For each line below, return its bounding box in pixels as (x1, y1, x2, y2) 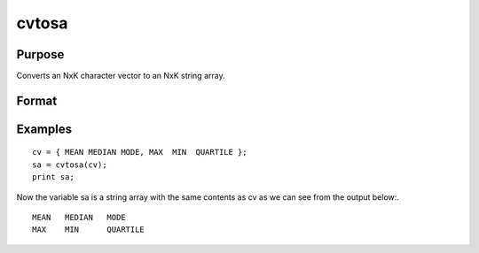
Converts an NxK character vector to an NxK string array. (16, 71, 225, 81)
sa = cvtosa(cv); (32, 159, 107, 170)
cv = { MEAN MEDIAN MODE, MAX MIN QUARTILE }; (32, 147, 247, 157)
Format (16, 93, 58, 108)
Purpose (16, 47, 65, 62)
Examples (16, 121, 73, 136)
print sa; (32, 172, 75, 182)
